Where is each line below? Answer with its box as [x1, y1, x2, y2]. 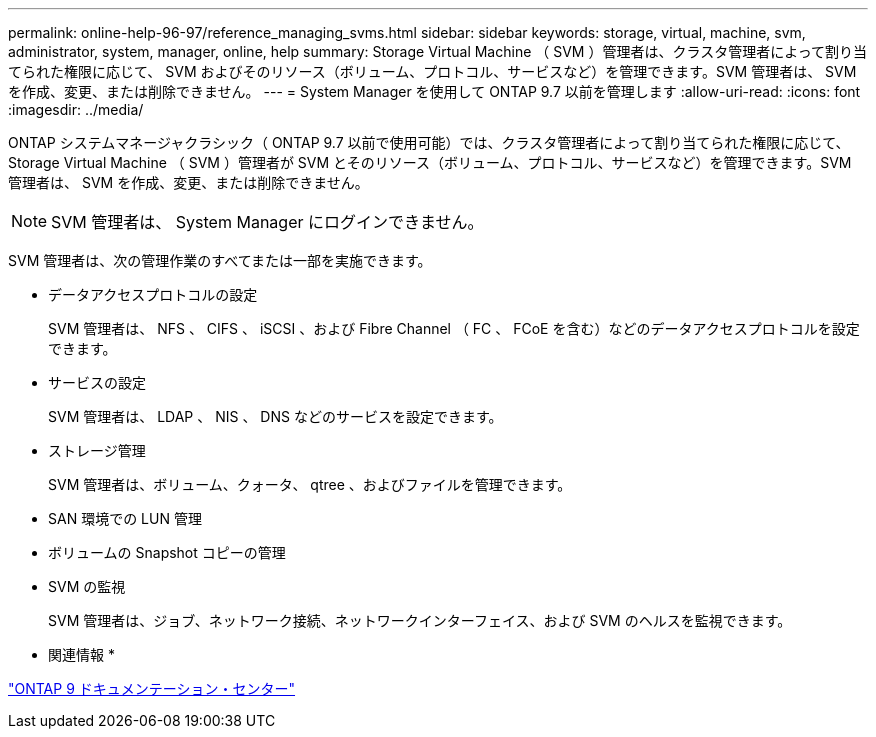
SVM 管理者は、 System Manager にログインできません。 [51, 212, 484, 232]
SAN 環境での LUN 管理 [48, 510, 202, 527]
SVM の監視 [48, 578, 126, 595]
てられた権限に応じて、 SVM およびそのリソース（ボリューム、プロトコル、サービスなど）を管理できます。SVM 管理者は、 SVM [8, 63, 857, 80]
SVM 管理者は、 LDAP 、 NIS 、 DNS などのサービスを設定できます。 [48, 408, 503, 425]
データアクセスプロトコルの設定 [48, 286, 258, 303]
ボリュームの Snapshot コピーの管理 [48, 544, 286, 561]
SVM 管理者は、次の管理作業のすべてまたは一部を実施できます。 [8, 252, 432, 269]
